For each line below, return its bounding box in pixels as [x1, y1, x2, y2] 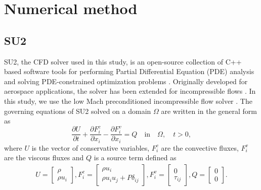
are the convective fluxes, [161, 142, 239, 153]
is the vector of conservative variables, [31, 142, 150, 153]
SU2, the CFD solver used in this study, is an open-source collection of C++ [4, 56, 242, 67]
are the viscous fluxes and [4, 152, 84, 163]
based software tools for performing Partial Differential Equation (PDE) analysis [4, 66, 254, 77]
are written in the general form [161, 105, 257, 116]
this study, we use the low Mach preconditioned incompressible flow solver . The [4, 95, 252, 106]
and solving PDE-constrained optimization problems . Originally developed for [4, 76, 248, 86]
